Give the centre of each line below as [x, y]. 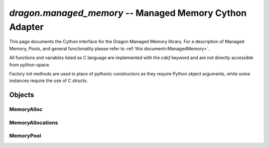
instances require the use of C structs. [49, 81]
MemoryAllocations [34, 123]
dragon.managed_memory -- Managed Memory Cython [128, 13]
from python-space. [30, 65]
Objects [22, 95]
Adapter [26, 27]
